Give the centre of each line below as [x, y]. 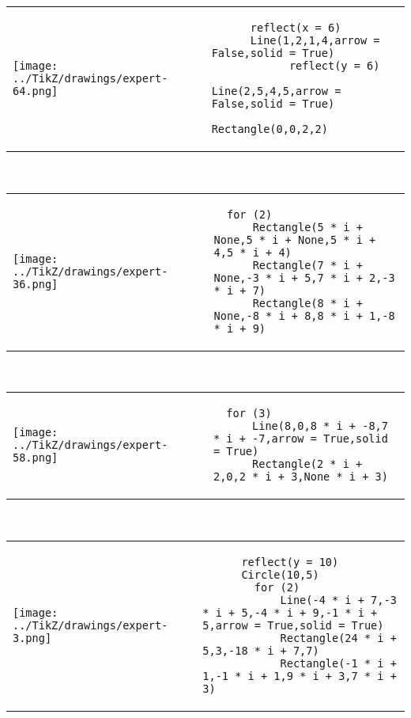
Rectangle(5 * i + [307, 227]
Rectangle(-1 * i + [338, 663]
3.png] [32, 638]
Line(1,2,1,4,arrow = [315, 40]
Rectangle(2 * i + [307, 464]
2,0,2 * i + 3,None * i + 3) [300, 477]
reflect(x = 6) [296, 28]
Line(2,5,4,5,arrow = [276, 91]
